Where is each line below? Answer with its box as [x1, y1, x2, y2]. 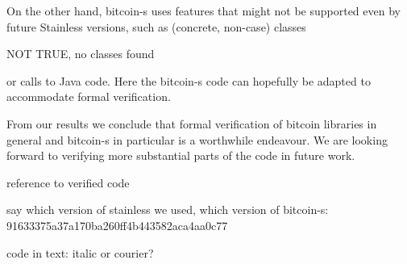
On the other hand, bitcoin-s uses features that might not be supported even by [6, 2, 401, 19]
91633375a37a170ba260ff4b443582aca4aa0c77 [6, 216, 228, 233]
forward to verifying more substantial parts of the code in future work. [6, 147, 355, 164]
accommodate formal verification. [6, 88, 171, 105]
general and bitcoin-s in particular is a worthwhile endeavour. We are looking [6, 131, 388, 148]
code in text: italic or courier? [6, 244, 154, 261]
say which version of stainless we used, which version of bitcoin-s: [6, 201, 329, 218]
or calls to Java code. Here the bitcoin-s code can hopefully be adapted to [6, 72, 371, 89]
